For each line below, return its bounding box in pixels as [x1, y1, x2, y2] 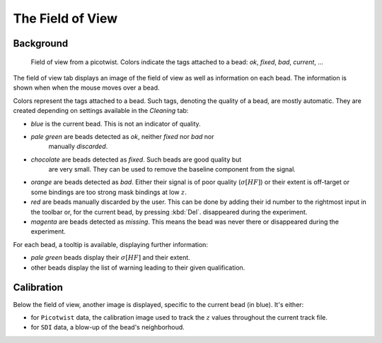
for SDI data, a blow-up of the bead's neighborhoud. [30, 323, 185, 332]
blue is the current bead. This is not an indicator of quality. [30, 119, 201, 128]
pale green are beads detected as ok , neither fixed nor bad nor [30, 132, 214, 140]
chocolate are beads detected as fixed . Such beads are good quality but [30, 155, 242, 164]
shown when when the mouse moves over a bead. [13, 83, 160, 92]
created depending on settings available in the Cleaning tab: [13, 107, 189, 115]
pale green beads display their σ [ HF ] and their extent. [30, 253, 190, 262]
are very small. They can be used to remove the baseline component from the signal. [48, 165, 296, 174]
